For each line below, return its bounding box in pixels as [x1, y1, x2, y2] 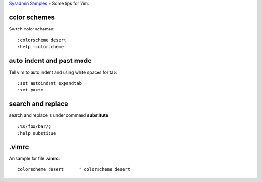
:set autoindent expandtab [17, 80, 82, 86]
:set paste [17, 87, 44, 93]
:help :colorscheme [17, 44, 64, 49]
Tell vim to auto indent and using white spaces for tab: [9, 69, 117, 75]
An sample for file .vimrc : [9, 155, 60, 161]
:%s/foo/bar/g [17, 123, 51, 129]
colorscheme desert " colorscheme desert [17, 167, 131, 172]
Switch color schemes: [9, 26, 55, 31]
